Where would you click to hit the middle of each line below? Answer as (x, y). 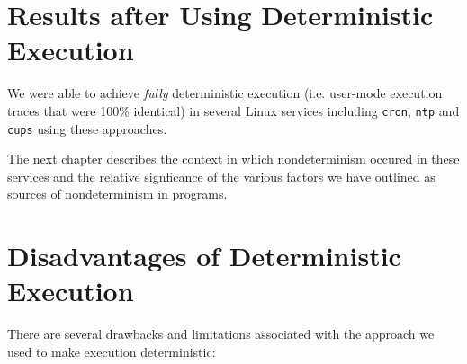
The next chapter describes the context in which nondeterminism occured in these (233, 159)
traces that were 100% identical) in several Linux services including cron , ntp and (233, 110)
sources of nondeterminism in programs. (117, 194)
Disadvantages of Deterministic (204, 256)
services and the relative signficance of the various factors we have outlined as (221, 176)
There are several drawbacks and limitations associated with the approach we (221, 334)
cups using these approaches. (87, 128)
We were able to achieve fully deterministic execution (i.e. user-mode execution (225, 93)
